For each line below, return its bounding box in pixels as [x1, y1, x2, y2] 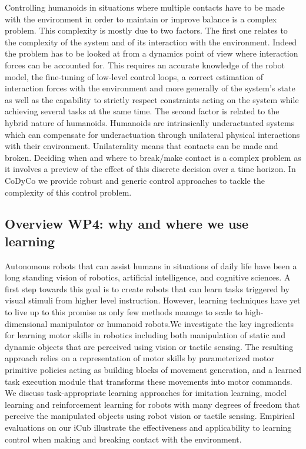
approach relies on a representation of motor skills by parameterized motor [5, 352, 274, 364]
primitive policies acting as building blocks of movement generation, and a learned [5, 364, 301, 376]
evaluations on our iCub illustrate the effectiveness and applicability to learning [5, 421, 292, 433]
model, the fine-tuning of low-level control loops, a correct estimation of [5, 70, 263, 82]
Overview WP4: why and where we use [5, 214, 249, 233]
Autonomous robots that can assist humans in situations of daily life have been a [5, 259, 297, 272]
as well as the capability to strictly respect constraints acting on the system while [5, 93, 299, 105]
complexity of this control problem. [5, 186, 132, 198]
